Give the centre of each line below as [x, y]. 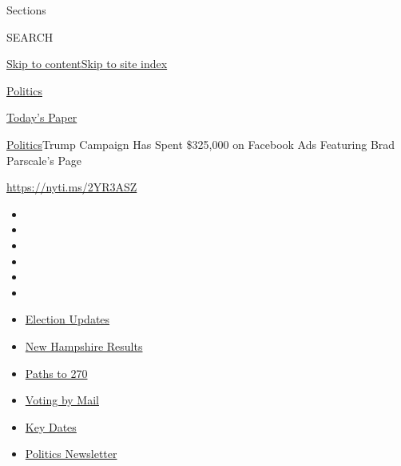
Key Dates [51, 426]
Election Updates [67, 319]
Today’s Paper [42, 117]
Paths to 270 [56, 373]
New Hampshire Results [84, 345]
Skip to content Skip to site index [87, 64]
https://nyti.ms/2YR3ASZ [72, 187]
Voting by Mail [62, 400]
